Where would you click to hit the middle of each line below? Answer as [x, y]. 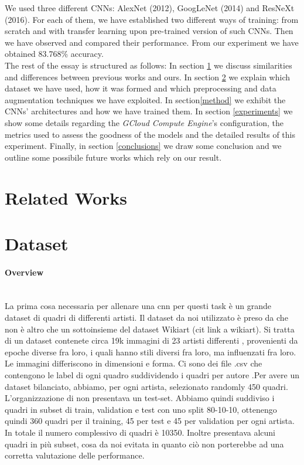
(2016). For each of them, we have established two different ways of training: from [152, 19]
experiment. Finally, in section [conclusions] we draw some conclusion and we [143, 146]
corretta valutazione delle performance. [75, 455]
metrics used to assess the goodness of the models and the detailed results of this [150, 134]
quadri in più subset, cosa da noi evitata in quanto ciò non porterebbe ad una [144, 444]
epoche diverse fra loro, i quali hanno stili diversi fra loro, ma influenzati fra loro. [151, 352]
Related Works [66, 197]
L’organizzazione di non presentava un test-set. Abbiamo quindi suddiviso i [140, 398]
